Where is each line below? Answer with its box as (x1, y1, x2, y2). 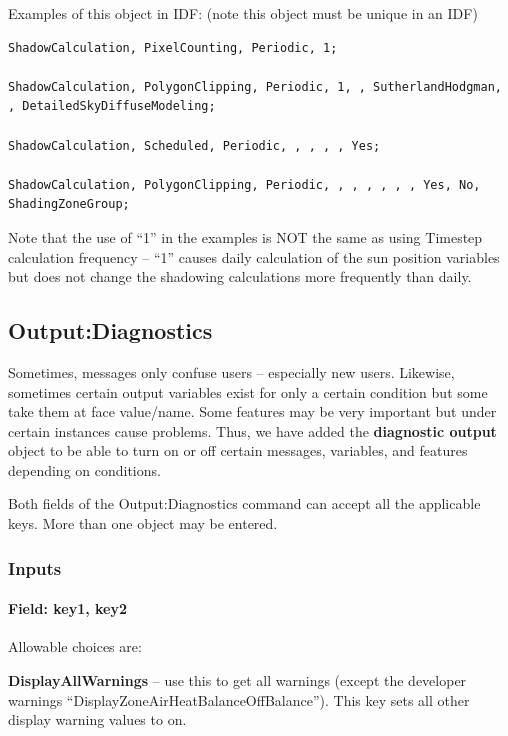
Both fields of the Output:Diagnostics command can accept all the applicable (8, 493, 481, 514)
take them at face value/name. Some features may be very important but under (8, 401, 497, 422)
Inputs (8, 555, 62, 580)
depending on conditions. (8, 459, 161, 480)
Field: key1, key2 (8, 598, 127, 619)
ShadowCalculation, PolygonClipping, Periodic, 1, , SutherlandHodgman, (8, 79, 502, 94)
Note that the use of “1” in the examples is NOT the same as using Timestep (8, 226, 483, 247)
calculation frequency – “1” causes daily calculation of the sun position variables (8, 246, 500, 267)
